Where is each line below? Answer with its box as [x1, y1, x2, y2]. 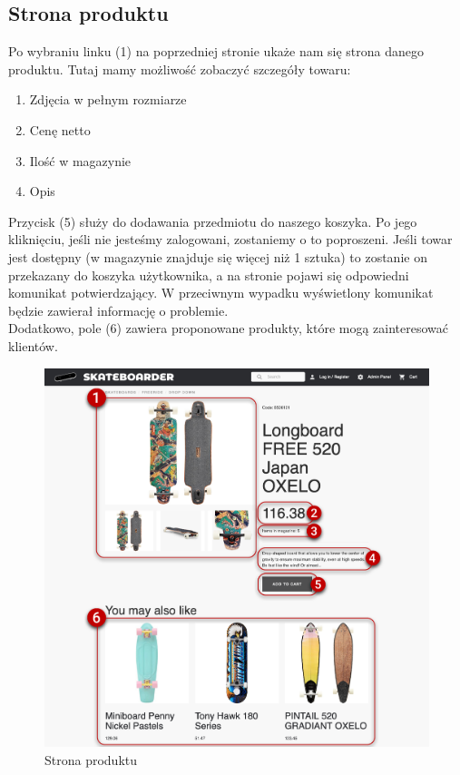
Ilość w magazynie [29, 151, 132, 170]
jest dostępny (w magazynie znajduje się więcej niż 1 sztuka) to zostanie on [8, 247, 427, 266]
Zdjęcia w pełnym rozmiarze [29, 90, 187, 109]
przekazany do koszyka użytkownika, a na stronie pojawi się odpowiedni [8, 265, 409, 284]
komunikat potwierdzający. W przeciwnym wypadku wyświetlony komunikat [8, 283, 434, 302]
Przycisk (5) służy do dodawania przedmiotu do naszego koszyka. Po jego [8, 211, 417, 231]
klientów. [8, 336, 58, 355]
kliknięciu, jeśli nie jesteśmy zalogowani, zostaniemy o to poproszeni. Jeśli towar [8, 230, 453, 249]
